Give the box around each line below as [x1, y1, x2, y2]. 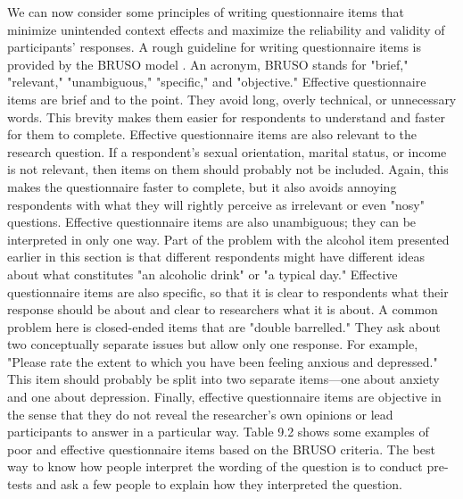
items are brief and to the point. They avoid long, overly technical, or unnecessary [7, 89, 457, 108]
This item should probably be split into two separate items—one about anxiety [7, 370, 440, 388]
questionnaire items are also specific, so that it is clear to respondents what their [7, 282, 449, 301]
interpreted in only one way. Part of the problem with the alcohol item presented [7, 229, 450, 248]
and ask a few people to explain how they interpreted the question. [36, 475, 402, 494]
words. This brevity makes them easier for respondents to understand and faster [7, 107, 445, 126]
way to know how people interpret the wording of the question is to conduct [7, 457, 423, 476]
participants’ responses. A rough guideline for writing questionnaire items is [7, 37, 421, 56]
